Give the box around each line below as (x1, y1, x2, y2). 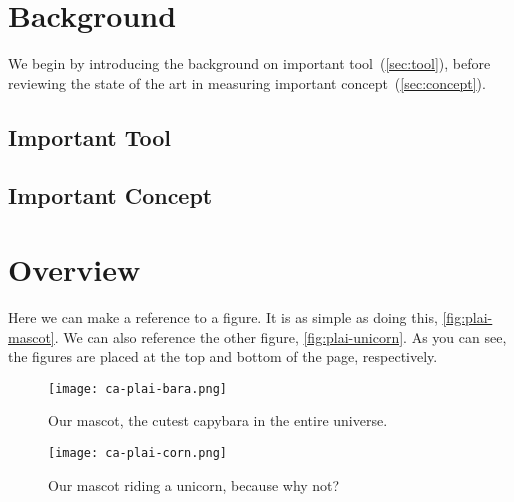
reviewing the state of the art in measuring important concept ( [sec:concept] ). (8, 72, 486, 93)
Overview (8, 249, 141, 290)
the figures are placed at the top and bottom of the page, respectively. (8, 346, 438, 367)
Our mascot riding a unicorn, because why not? (48, 474, 340, 495)
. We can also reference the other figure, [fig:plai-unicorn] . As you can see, (54, 326, 507, 347)
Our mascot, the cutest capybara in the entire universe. (48, 410, 388, 431)
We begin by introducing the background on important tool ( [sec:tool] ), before (8, 53, 491, 74)
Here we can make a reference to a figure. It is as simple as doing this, (8, 307, 438, 327)
